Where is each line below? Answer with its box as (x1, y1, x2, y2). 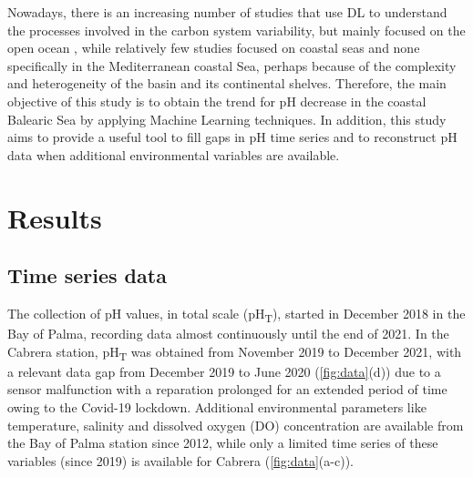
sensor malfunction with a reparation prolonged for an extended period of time (7, 380, 447, 399)
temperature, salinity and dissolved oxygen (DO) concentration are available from (7, 415, 464, 434)
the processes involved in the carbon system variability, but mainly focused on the (7, 20, 466, 39)
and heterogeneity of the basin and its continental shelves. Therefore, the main (7, 74, 447, 93)
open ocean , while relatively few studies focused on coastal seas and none (7, 38, 420, 57)
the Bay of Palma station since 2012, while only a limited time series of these (7, 433, 438, 452)
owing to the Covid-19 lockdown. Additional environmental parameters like (7, 397, 427, 416)
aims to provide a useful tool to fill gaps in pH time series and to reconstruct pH (7, 127, 458, 147)
